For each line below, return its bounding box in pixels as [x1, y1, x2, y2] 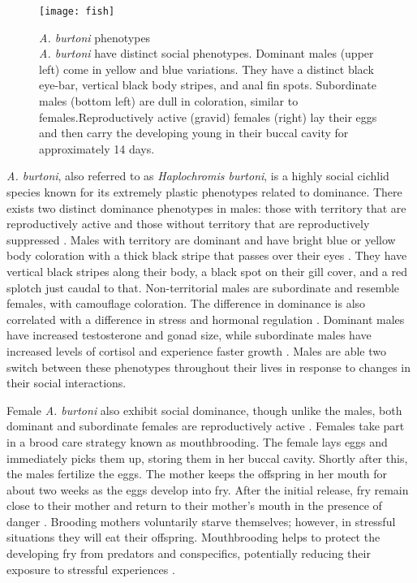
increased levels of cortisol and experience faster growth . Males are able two [6, 342, 387, 359]
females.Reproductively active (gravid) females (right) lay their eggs [39, 108, 377, 125]
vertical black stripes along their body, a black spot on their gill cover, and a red [6, 262, 407, 279]
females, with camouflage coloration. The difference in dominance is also [6, 295, 366, 312]
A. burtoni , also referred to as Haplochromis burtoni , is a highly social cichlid [6, 167, 389, 184]
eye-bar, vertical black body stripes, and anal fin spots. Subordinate [39, 76, 376, 93]
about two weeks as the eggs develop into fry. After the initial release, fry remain [6, 481, 409, 498]
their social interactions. [6, 374, 127, 391]
